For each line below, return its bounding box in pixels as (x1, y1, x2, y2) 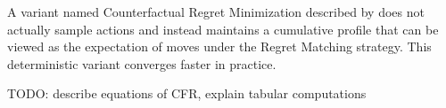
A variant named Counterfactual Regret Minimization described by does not (7, 3, 425, 20)
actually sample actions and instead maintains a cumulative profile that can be (7, 19, 439, 38)
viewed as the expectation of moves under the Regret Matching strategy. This (7, 37, 432, 56)
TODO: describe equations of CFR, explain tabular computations (7, 84, 367, 103)
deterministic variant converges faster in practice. (7, 54, 277, 73)
